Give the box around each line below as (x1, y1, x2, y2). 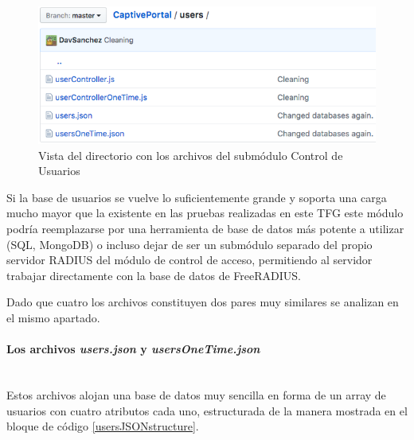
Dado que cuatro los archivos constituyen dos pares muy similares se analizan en (6, 294, 399, 310)
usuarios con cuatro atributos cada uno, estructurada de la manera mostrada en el (6, 402, 408, 419)
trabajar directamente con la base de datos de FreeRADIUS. (6, 267, 301, 283)
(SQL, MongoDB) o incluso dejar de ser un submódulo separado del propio (6, 236, 373, 252)
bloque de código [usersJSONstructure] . (6, 418, 199, 434)
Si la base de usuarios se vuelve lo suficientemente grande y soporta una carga (6, 189, 387, 205)
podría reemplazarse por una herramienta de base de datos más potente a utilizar (6, 220, 404, 237)
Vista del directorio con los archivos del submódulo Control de (38, 146, 343, 163)
